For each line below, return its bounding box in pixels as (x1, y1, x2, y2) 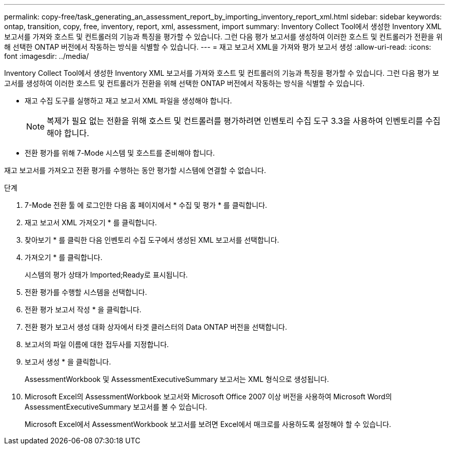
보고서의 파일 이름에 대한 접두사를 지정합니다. (25, 340, 169, 349)
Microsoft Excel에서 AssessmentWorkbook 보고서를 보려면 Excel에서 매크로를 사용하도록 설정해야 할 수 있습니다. (25, 420, 392, 429)
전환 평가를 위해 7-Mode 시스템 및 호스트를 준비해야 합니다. (25, 148, 215, 157)
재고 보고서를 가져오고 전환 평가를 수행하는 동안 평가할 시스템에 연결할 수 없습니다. (4, 166, 267, 175)
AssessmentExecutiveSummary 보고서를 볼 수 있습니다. (25, 402, 208, 411)
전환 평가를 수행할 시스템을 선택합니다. (25, 288, 147, 296)
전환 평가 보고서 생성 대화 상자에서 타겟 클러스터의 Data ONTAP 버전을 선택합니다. (25, 323, 287, 331)
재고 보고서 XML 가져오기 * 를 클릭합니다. (25, 218, 157, 227)
